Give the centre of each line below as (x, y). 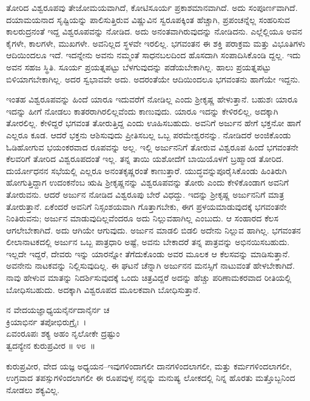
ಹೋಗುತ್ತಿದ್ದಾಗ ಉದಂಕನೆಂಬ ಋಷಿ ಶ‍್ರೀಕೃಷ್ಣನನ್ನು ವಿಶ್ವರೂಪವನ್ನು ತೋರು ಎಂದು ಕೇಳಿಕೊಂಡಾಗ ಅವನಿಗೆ (147, 182)
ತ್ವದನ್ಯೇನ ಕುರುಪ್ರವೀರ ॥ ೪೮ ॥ (51, 345)
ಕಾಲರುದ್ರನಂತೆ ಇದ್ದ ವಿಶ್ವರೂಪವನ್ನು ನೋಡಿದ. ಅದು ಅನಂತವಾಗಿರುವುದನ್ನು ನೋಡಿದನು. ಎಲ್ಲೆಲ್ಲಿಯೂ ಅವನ (154, 31)
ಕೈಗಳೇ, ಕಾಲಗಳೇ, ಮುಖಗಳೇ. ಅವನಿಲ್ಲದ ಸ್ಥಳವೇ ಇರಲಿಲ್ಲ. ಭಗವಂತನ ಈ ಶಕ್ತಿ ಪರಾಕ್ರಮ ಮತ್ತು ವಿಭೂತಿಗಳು (156, 43)
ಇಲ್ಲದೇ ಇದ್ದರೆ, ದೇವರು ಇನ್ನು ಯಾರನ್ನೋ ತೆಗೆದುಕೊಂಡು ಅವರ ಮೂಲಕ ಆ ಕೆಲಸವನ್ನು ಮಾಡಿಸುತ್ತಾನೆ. (148, 253)
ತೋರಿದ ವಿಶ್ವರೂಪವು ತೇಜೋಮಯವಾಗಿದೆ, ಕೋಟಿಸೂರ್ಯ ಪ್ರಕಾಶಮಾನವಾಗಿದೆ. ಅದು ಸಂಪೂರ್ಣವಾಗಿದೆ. (152, 7)
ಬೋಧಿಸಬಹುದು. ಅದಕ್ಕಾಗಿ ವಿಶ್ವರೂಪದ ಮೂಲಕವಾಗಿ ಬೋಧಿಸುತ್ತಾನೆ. (103, 289)
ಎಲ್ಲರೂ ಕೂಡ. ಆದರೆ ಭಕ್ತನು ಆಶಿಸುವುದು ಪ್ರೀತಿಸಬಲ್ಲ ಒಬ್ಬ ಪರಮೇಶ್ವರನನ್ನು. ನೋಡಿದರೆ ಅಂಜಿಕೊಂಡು (149, 134)
